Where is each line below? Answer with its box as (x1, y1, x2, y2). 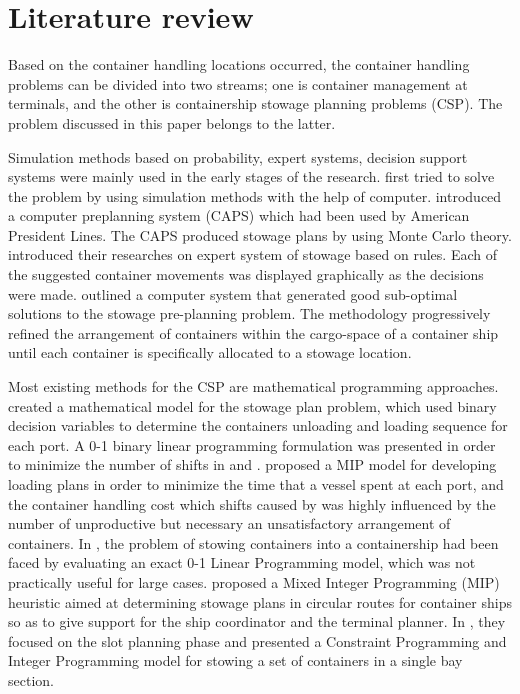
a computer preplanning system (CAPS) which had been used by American (8, 205, 470, 226)
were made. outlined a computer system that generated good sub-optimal (8, 283, 458, 304)
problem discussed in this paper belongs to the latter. (8, 112, 336, 133)
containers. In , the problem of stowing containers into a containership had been (8, 532, 499, 553)
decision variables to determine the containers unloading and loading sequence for (8, 415, 508, 436)
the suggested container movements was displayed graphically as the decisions (8, 264, 484, 285)
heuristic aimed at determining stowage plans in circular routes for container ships (8, 591, 512, 612)
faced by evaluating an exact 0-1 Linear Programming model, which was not (8, 552, 476, 573)
